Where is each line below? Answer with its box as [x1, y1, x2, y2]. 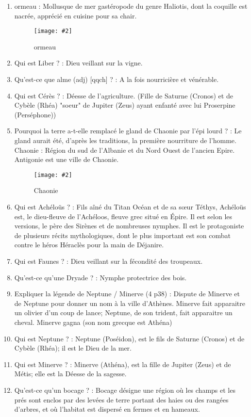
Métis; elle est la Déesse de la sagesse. [14, 369, 127, 379]
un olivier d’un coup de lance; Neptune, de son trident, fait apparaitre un [14, 307, 233, 318]
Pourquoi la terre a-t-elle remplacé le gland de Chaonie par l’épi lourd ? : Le [14, 126, 242, 136]
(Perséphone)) [14, 109, 56, 119]
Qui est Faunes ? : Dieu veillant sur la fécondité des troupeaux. [14, 256, 203, 266]
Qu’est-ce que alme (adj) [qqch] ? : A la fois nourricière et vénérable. [14, 74, 219, 84]
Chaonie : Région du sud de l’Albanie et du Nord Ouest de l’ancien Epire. [14, 144, 235, 155]
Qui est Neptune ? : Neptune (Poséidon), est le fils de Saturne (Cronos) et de [14, 333, 245, 343]
